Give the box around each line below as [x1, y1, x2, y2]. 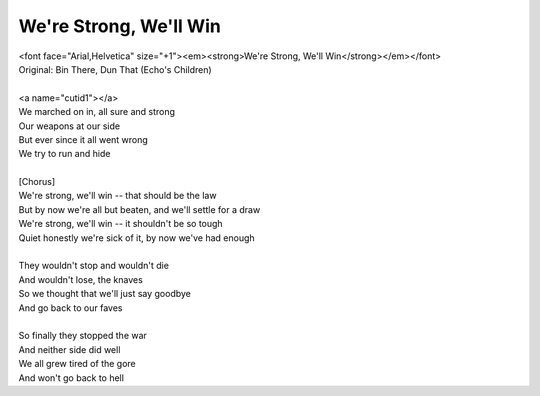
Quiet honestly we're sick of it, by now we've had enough [18, 231, 255, 244]
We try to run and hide [18, 148, 111, 160]
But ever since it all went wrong [18, 133, 149, 145]
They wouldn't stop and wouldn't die [18, 260, 170, 272]
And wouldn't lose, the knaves [18, 273, 144, 285]
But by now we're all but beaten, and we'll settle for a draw [18, 203, 261, 215]
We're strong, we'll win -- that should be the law [18, 190, 217, 202]
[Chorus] [18, 176, 56, 188]
